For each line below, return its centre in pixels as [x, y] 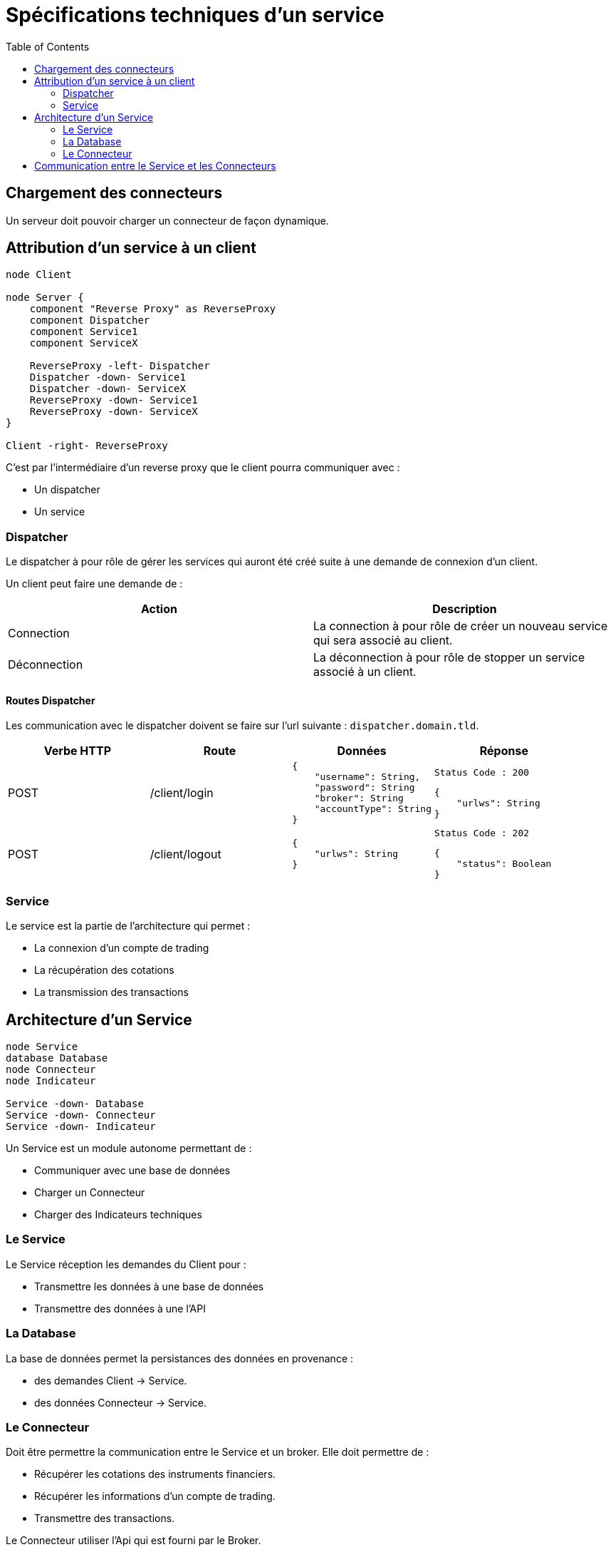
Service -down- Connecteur [81, 1115]
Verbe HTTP [78, 751]
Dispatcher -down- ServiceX [108, 389]
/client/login [182, 793]
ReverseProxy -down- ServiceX [114, 412]
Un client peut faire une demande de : [94, 584]
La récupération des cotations [104, 970]
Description [465, 609]
